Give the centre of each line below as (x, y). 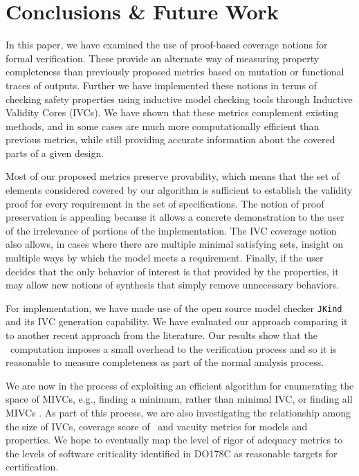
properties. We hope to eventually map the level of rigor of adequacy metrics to (174, 440)
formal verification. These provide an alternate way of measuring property (163, 58)
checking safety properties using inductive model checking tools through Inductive (179, 99)
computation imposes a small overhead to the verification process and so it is (173, 348)
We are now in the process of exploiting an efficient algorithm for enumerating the (180, 385)
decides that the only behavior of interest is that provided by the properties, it (172, 271)
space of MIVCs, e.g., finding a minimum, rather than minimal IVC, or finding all (179, 399)
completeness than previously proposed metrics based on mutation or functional (175, 72)
